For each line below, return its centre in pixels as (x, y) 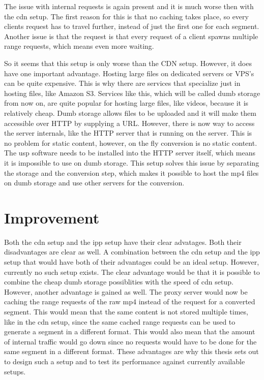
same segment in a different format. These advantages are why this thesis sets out (131, 351)
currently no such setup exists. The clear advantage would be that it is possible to (132, 272)
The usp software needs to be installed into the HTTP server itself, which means (130, 153)
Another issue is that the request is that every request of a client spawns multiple (131, 36)
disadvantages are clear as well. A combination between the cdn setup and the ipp (132, 252)
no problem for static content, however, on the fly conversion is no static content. (131, 142)
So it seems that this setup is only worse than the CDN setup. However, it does (128, 63)
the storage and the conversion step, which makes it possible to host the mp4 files (131, 172)
